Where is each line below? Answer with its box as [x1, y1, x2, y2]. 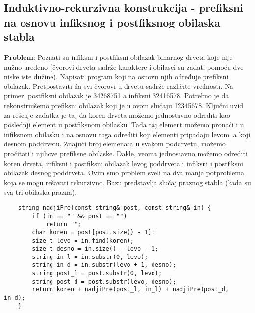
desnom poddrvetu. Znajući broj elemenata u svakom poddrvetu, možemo [4, 139, 226, 149]
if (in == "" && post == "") [32, 212, 127, 220]
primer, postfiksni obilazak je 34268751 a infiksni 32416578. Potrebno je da [4, 90, 229, 101]
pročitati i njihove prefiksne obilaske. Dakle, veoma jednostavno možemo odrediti [4, 148, 248, 158]
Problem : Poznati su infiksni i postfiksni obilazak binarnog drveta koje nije [4, 52, 233, 62]
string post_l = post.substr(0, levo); [32, 270, 162, 277]
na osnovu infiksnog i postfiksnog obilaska [4, 14, 221, 29]
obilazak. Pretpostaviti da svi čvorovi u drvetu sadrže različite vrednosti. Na [4, 81, 233, 91]
